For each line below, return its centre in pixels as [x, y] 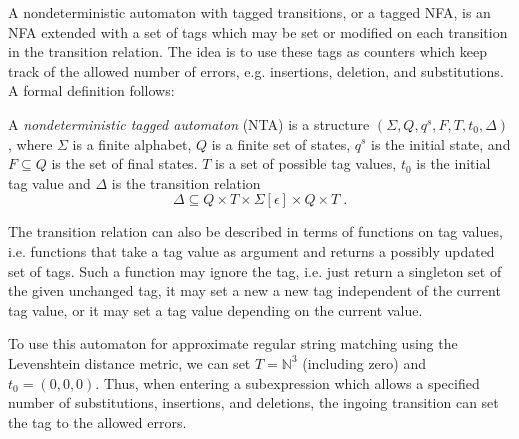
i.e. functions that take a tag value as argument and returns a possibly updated [251, 250]
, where [30, 143]
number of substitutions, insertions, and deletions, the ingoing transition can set [253, 402]
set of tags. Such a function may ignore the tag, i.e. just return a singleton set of [255, 270]
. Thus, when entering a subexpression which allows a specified [287, 382]
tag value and [49, 182]
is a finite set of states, [281, 143]
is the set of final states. [124, 163]
